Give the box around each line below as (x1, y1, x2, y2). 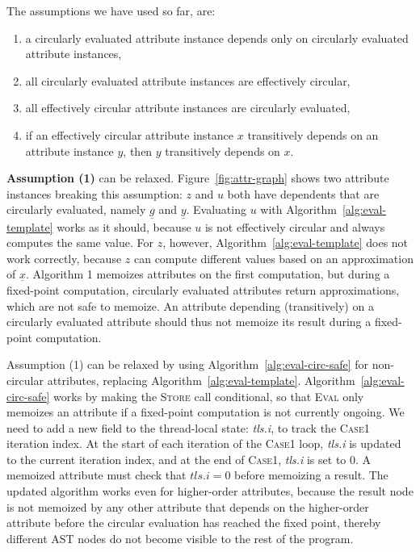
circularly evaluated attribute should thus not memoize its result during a (6, 313, 372, 330)
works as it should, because (57, 218, 191, 235)
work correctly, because (6, 249, 122, 266)
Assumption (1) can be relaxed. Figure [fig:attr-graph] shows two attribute (6, 169, 389, 186)
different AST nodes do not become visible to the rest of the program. (6, 529, 354, 546)
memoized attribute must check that (6, 466, 187, 483)
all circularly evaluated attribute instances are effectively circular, (25, 72, 351, 89)
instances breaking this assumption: (6, 185, 183, 202)
